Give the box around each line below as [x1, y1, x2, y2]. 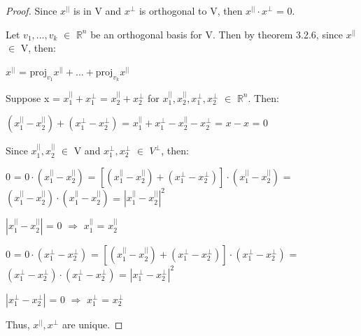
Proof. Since [6, 3, 57, 17]
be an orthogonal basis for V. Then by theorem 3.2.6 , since [90, 27, 344, 41]
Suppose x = [6, 90, 60, 105]
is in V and [73, 3, 122, 17]
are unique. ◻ [62, 316, 123, 331]
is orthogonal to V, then [139, 3, 243, 17]
